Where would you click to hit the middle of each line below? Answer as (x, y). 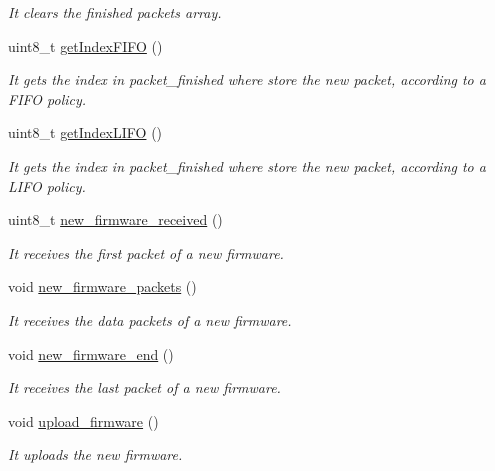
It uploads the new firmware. (95, 454)
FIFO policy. (47, 98)
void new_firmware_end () (91, 353)
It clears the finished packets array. (115, 12)
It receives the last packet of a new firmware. (144, 387)
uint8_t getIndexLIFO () (85, 132)
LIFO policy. (47, 185)
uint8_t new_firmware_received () (115, 219)
